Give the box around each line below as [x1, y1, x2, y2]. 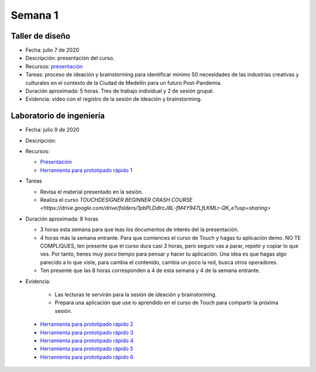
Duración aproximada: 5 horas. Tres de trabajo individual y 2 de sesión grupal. [25, 88, 214, 95]
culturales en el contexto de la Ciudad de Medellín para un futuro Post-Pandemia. [25, 79, 222, 86]
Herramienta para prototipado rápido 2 [40, 321, 134, 328]
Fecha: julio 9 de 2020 [25, 126, 80, 133]
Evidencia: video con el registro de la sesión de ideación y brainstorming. [25, 95, 202, 102]
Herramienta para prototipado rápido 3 [40, 329, 134, 336]
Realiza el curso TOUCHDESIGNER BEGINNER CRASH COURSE [40, 197, 193, 204]
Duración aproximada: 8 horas [25, 215, 99, 222]
